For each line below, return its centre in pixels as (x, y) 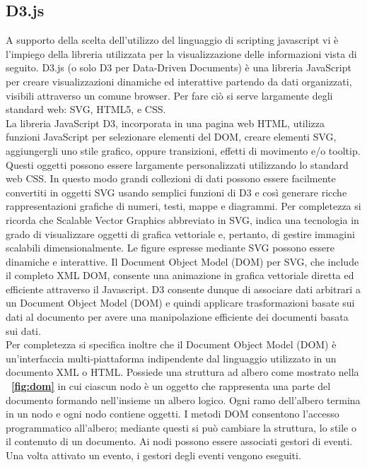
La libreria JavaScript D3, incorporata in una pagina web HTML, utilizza (165, 123)
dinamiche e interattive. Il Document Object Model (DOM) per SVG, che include (182, 261)
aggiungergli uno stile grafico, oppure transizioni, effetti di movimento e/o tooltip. (183, 150)
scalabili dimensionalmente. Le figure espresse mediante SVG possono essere (170, 248)
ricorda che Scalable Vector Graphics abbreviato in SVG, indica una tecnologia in (182, 219)
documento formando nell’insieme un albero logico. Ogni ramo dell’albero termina (183, 400)
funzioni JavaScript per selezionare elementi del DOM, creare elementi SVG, (171, 137)
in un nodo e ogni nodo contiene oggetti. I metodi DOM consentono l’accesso (173, 414)
